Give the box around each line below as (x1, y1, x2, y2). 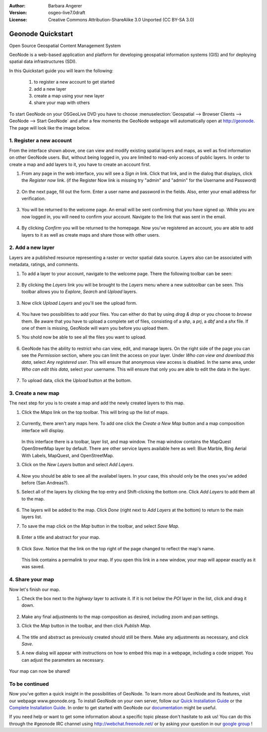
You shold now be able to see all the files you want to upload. (21, 334, 147, 340)
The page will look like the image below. (9, 125, 91, 131)
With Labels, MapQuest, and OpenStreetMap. (21, 452, 114, 458)
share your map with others (34, 99, 90, 106)
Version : (9, 10, 27, 16)
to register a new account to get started (34, 79, 115, 85)
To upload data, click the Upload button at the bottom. (21, 378, 132, 384)
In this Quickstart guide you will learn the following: (9, 67, 114, 74)
